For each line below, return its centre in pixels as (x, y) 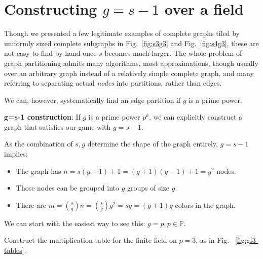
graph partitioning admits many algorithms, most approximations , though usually (131, 63)
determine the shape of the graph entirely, (153, 144)
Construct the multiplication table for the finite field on (90, 240)
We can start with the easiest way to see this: (75, 223)
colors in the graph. (205, 205)
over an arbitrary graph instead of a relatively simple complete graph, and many (129, 73)
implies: (16, 154)
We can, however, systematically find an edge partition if (92, 100)
